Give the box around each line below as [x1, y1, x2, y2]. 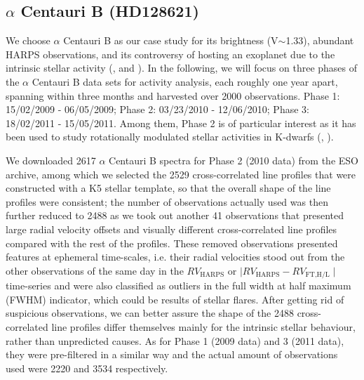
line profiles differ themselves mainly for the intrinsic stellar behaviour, [51, 319, 356, 334]
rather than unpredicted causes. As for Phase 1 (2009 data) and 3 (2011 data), [6, 333, 344, 348]
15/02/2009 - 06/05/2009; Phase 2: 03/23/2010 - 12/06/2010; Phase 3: [6, 102, 309, 117]
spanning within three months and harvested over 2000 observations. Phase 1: [6, 88, 340, 103]
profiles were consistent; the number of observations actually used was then [6, 194, 328, 209]
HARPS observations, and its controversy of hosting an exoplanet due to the [6, 46, 335, 61]
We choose [6, 33, 50, 48]
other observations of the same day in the [6, 263, 184, 277]
